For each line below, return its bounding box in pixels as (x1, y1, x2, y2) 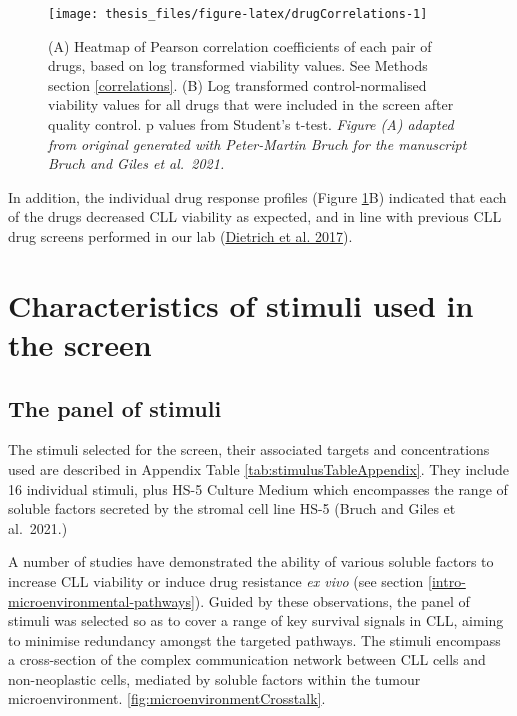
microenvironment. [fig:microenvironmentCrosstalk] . (8, 688, 326, 709)
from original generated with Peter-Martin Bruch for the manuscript (48, 133, 467, 154)
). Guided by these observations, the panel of (194, 590, 470, 611)
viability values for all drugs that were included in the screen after (48, 94, 454, 115)
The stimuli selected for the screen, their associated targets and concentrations (8, 439, 490, 460)
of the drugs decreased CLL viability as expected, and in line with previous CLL (8, 206, 502, 227)
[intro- (428, 570, 466, 591)
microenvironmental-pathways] (8, 590, 195, 611)
